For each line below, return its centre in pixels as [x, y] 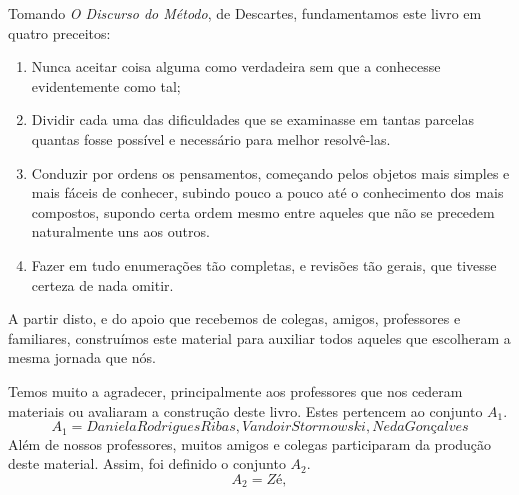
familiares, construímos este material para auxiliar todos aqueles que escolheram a [259, 337]
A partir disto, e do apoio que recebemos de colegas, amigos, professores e [234, 318]
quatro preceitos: [59, 32]
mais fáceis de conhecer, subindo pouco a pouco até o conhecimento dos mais [267, 192]
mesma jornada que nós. [82, 357]
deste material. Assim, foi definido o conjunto [147, 463]
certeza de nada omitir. [102, 284]
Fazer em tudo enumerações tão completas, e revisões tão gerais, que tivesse [264, 264]
